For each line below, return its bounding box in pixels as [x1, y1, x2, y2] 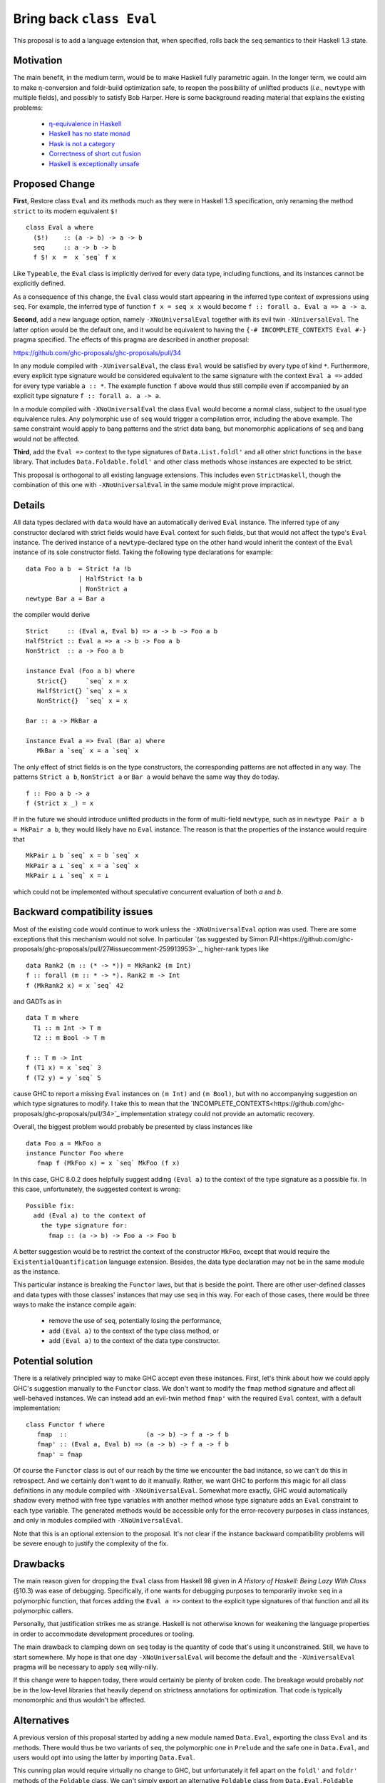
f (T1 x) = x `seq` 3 [26, 1063, 101, 1072]
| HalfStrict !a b [78, 575, 143, 583]
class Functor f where [26, 1420, 106, 1429]
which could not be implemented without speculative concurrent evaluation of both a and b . [13, 887, 283, 896]
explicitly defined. [13, 279, 66, 288]
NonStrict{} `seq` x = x [36, 697, 128, 705]
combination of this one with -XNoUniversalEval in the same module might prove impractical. [13, 481, 295, 489]
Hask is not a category [48, 139, 115, 148]
